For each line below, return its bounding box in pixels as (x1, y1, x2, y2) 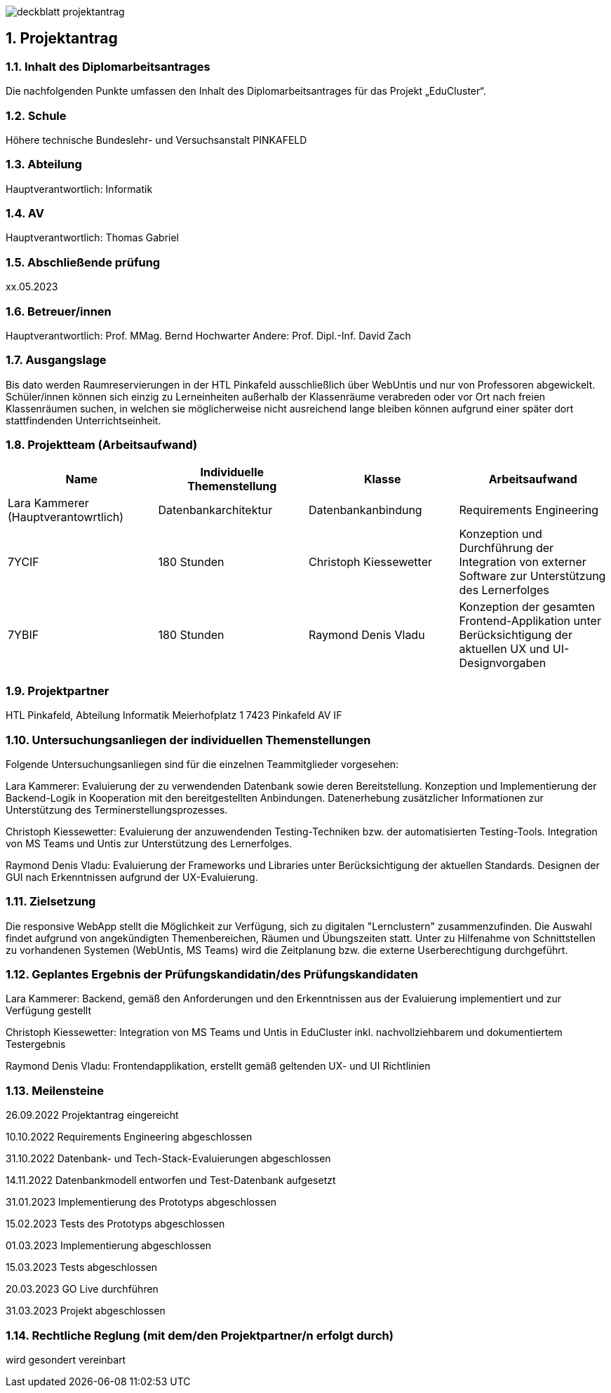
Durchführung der (459, 541, 554, 556)
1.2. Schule (6, 108, 67, 123)
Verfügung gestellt (6, 1004, 92, 1017)
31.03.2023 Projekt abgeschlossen (6, 1305, 166, 1317)
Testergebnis (6, 1038, 66, 1051)
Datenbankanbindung (309, 503, 422, 518)
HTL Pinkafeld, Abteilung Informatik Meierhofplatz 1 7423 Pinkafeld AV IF (6, 709, 342, 722)
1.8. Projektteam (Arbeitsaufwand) (6, 438, 198, 452)
